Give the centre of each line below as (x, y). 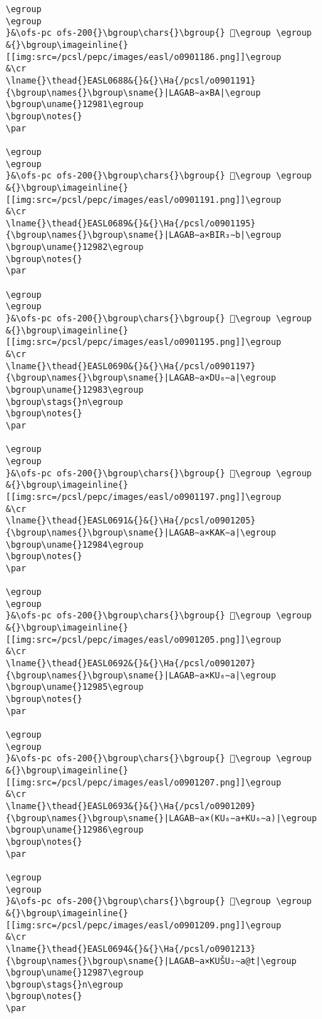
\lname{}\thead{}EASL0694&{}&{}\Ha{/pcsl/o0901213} (131, 949)
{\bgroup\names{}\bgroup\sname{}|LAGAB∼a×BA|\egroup (133, 92)
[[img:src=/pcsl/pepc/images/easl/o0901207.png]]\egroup (144, 782)
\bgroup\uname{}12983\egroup (75, 390)
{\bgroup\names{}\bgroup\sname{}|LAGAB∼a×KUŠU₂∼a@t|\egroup (151, 961)
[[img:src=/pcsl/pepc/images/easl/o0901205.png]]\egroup (144, 639)
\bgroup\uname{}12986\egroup (75, 830)
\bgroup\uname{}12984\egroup (75, 544)
